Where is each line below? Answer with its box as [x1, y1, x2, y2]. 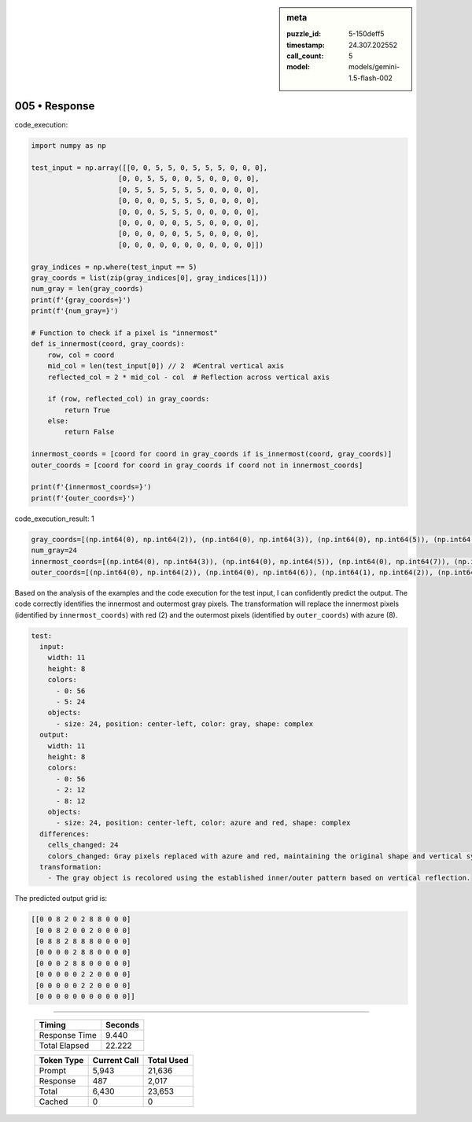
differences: [39, 829, 90, 838]
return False [64, 427, 115, 437]
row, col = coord [47, 350, 115, 360]
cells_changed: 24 [47, 840, 119, 850]
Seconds [105, 1019, 139, 1030]
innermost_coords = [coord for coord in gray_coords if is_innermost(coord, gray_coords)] [31, 449, 393, 459]
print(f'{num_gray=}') [31, 307, 119, 316]
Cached [39, 1096, 68, 1107]
